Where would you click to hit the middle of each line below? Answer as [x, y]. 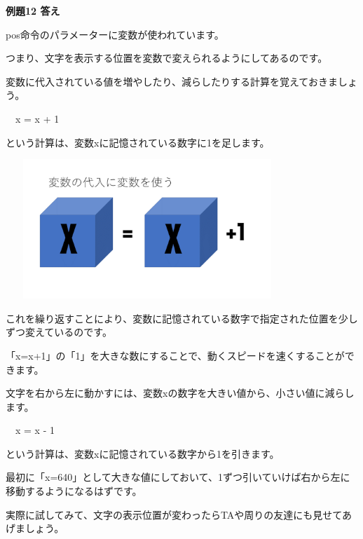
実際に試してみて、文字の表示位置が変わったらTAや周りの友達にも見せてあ [179, 514]
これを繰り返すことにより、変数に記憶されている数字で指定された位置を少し [182, 318]
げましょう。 [35, 528]
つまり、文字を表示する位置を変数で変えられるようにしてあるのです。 [167, 58]
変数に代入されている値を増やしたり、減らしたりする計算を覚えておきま [172, 81]
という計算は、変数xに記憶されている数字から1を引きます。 [143, 453]
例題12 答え [33, 11]
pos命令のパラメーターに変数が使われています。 [115, 34]
